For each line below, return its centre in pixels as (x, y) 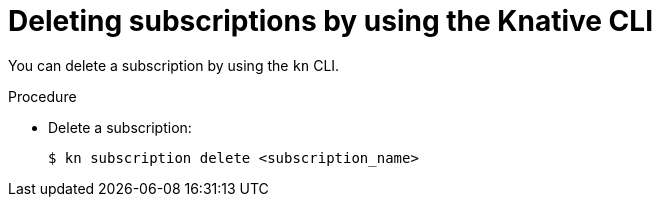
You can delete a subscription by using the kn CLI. (174, 65)
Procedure (42, 96)
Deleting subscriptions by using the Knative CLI (331, 21)
